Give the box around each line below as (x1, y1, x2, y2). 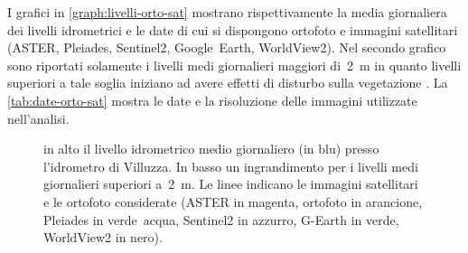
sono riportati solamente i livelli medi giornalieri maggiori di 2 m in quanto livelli (7, 55, 462, 74)
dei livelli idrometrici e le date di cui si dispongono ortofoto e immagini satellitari (7, 20, 458, 39)
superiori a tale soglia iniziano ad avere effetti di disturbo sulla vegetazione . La (7, 73, 448, 92)
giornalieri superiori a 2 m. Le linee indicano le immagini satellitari (43, 174, 418, 193)
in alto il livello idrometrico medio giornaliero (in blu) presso (43, 139, 379, 158)
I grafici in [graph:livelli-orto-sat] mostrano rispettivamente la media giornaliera (7, 3, 447, 21)
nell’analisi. (7, 108, 70, 127)
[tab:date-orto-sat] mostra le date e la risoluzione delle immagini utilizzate (7, 90, 417, 109)
